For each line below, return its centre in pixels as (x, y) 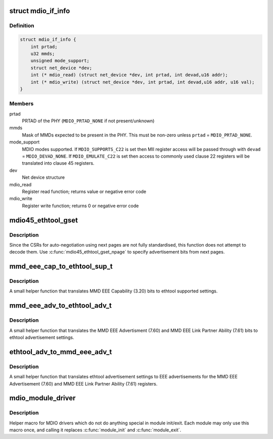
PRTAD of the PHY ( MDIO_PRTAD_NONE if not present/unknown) (88, 121)
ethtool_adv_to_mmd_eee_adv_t (61, 352)
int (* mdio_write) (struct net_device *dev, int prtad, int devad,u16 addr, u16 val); (143, 82)
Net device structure (43, 177)
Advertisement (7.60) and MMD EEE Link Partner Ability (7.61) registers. (83, 383)
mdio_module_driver (42, 398)
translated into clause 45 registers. (58, 163)
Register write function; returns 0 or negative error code (80, 206)
